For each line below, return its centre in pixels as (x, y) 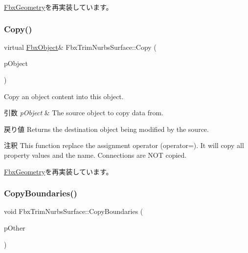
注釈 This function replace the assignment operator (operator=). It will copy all (124, 145)
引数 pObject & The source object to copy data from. (84, 113)
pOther (15, 227)
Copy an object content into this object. (64, 96)
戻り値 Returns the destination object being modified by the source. (106, 129)
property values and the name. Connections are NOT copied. (95, 155)
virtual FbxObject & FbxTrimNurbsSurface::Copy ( (80, 47)
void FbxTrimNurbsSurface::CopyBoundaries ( (74, 211)
